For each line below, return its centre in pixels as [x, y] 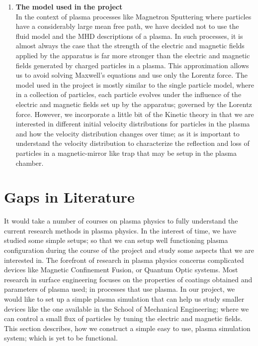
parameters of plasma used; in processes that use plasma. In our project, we [120, 289]
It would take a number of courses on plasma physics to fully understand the [121, 221]
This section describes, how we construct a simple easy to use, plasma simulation [127, 328]
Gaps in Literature [69, 197]
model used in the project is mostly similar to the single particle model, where [135, 84]
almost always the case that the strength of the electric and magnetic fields [130, 46]
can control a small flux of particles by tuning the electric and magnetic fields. [123, 318]
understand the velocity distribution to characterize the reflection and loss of [132, 143]
